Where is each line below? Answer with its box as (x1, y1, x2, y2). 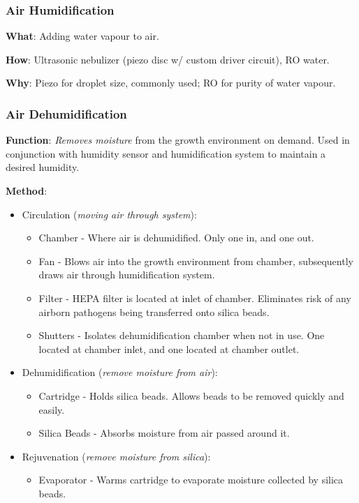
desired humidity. (6, 160, 80, 174)
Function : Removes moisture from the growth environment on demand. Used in (6, 133, 350, 147)
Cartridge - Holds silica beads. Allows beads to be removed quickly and (38, 388, 344, 403)
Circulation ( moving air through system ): (22, 207, 197, 221)
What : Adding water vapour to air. (6, 29, 159, 43)
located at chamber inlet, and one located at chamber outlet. (38, 341, 300, 356)
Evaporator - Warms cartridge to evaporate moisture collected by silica (38, 472, 344, 487)
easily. (38, 402, 65, 416)
